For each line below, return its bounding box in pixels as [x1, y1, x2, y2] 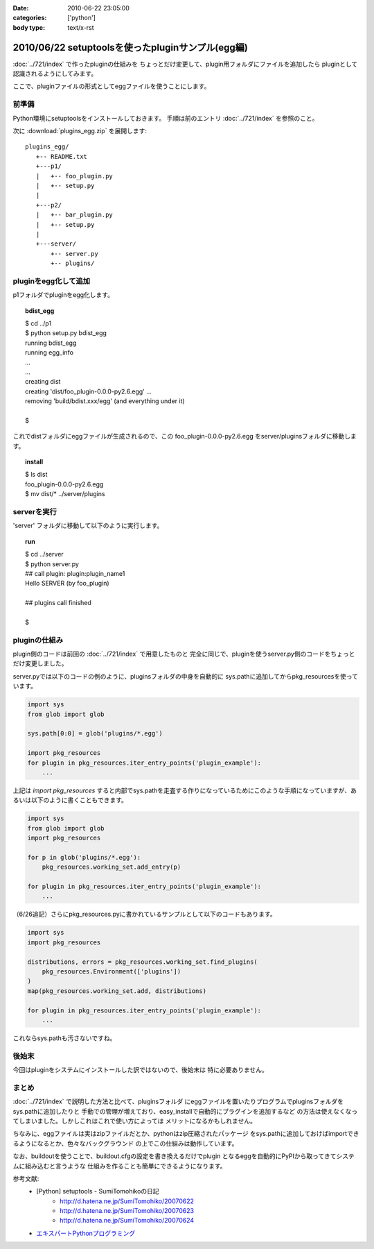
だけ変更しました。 [12, 659, 68, 668]
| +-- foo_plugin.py [35, 172, 114, 180]
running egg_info [25, 348, 74, 357]
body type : [12, 23, 45, 31]
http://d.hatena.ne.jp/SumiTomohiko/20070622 [60, 1197, 194, 1205]
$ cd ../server [25, 550, 64, 559]
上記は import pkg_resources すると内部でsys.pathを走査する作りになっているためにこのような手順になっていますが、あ [12, 786, 357, 795]
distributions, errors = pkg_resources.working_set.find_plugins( [27, 958, 258, 966]
